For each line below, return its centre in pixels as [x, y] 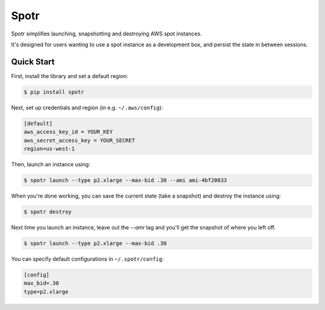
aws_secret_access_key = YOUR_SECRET [79, 140]
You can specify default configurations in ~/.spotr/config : [87, 259]
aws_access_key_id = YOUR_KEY [68, 132]
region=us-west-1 [49, 148]
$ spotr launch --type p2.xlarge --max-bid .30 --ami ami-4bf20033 [125, 180]
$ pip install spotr [54, 92]
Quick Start [33, 62]
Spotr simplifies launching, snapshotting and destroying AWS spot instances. [107, 34]
